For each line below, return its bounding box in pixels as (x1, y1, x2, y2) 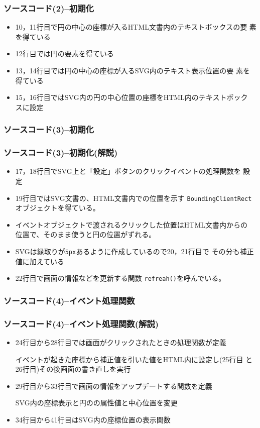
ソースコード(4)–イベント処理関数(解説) (4, 317, 159, 330)
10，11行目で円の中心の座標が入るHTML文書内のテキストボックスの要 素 (15, 22, 256, 32)
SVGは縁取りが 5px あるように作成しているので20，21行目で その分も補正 (15, 246, 254, 257)
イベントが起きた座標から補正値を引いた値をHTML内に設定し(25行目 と (15, 354, 253, 364)
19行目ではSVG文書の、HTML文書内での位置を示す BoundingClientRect (15, 192, 252, 203)
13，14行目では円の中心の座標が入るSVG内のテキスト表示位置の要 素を (15, 65, 250, 75)
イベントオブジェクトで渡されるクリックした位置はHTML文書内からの (15, 219, 247, 230)
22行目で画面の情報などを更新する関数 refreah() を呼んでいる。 (15, 273, 226, 283)
